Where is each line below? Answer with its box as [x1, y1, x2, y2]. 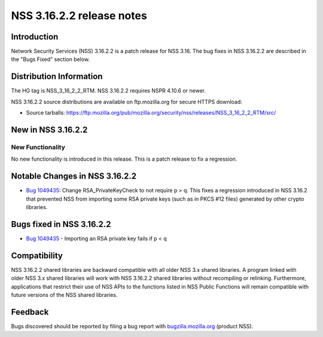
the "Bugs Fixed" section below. [11, 56, 90, 63]
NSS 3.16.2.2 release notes [11, 9, 148, 22]
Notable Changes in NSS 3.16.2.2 [11, 171, 137, 182]
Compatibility [11, 250, 63, 261]
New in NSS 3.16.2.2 [11, 124, 88, 134]
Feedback [11, 307, 49, 317]
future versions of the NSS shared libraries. [11, 291, 118, 298]
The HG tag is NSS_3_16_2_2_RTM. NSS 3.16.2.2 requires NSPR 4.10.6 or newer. [11, 87, 206, 94]
